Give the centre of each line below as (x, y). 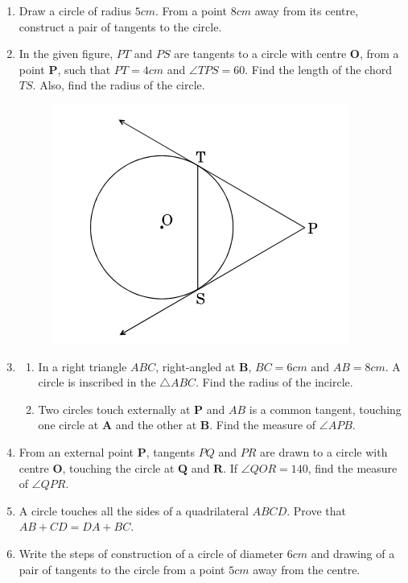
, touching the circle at (118, 467)
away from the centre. (307, 569)
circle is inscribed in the (97, 382)
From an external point (76, 451)
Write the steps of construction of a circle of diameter (151, 553)
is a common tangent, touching (325, 409)
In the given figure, (66, 54)
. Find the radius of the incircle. (274, 382)
